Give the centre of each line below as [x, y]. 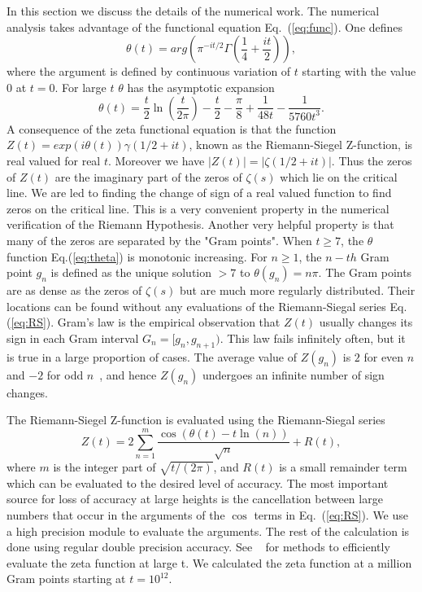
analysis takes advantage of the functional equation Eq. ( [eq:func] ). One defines [205, 26]
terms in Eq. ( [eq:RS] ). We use [331, 515]
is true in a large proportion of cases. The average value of [152, 356]
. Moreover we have [156, 161]
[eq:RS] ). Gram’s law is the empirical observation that [146, 322]
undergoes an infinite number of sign [293, 374]
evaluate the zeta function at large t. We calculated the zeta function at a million [209, 562]
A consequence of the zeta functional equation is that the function [172, 128]
